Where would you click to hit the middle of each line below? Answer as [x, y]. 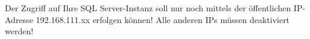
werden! [19, 31]
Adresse [19, 19]
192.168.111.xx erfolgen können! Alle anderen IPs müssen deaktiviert [163, 19]
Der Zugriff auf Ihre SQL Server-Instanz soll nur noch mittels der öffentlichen [148, 8]
